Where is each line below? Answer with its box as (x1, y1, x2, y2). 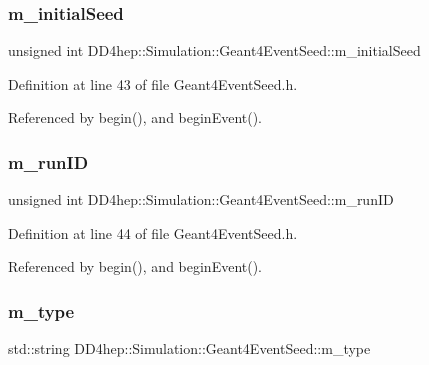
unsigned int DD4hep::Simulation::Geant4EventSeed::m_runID (8, 189, 394, 210)
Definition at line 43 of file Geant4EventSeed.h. (8, 73, 298, 94)
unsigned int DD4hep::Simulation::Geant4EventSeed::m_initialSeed (8, 40, 421, 61)
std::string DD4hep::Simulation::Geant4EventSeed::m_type (8, 338, 371, 359)
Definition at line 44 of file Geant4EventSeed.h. (8, 222, 298, 243)
